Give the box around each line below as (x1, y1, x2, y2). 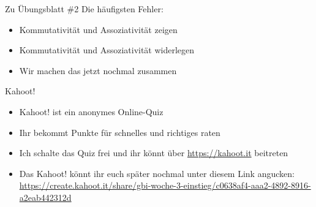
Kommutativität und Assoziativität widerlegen (19, 43, 195, 56)
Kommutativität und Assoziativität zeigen (19, 23, 178, 36)
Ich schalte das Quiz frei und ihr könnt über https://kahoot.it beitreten (19, 146, 288, 159)
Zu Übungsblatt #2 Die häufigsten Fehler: (5, 2, 164, 15)
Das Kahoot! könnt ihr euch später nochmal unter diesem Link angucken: (19, 167, 295, 179)
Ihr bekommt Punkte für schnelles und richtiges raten (19, 126, 220, 138)
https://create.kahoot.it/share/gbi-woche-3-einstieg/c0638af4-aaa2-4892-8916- (19, 179, 311, 192)
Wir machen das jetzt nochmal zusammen (19, 64, 177, 77)
